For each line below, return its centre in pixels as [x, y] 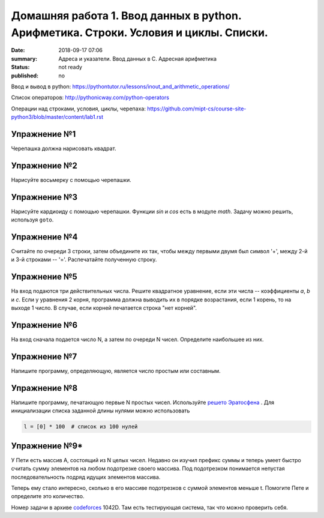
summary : [24, 59]
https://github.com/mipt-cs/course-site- [197, 109]
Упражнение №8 [44, 388]
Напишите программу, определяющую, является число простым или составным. [116, 371]
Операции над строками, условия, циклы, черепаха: [79, 109]
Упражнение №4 [44, 237]
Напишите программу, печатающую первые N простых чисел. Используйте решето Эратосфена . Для [143, 402]
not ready [70, 67]
